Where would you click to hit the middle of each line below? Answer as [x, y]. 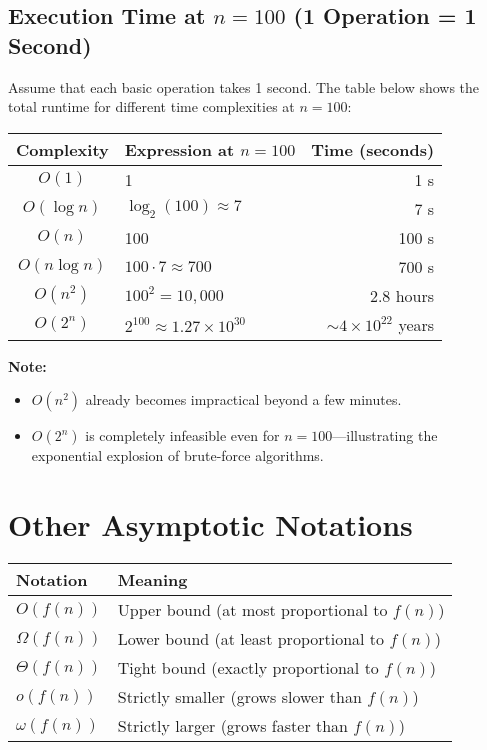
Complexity [62, 149]
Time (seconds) [373, 149]
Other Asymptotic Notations [210, 524]
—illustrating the [385, 435]
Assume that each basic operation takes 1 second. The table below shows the [244, 86]
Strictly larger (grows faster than [233, 726]
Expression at [179, 149]
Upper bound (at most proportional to [252, 610]
